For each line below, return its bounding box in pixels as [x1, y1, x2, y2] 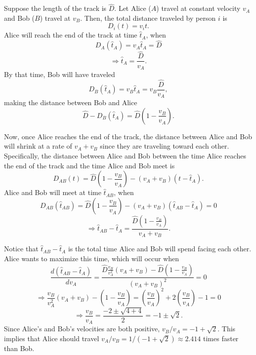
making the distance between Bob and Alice [4, 97, 137, 108]
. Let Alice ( [114, 3, 151, 13]
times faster [203, 333, 239, 343]
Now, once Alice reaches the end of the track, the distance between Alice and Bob [4, 131, 253, 141]
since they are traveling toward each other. [100, 141, 229, 151]
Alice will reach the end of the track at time [4, 30, 137, 40]
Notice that [4, 243, 39, 254]
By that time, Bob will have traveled [4, 69, 115, 79]
